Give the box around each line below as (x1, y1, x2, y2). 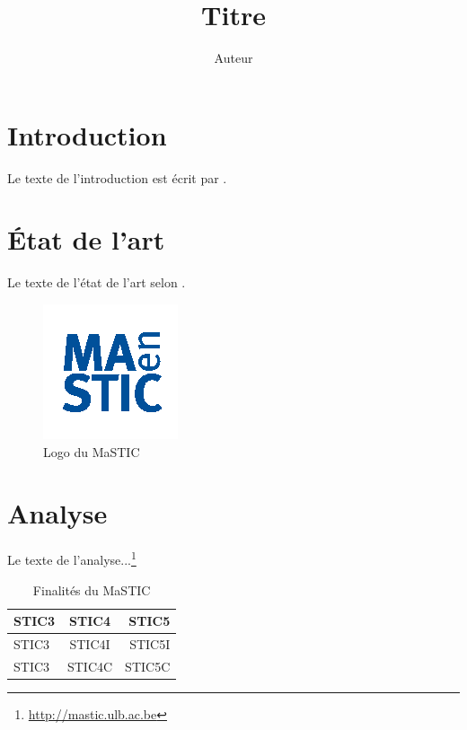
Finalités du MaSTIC (32, 580, 151, 599)
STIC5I (129, 634, 171, 653)
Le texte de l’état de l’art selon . (7, 273, 186, 292)
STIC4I (69, 634, 110, 653)
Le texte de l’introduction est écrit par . (7, 168, 227, 187)
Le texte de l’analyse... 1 (7, 548, 137, 568)
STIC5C (125, 656, 171, 675)
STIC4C (66, 656, 113, 675)
